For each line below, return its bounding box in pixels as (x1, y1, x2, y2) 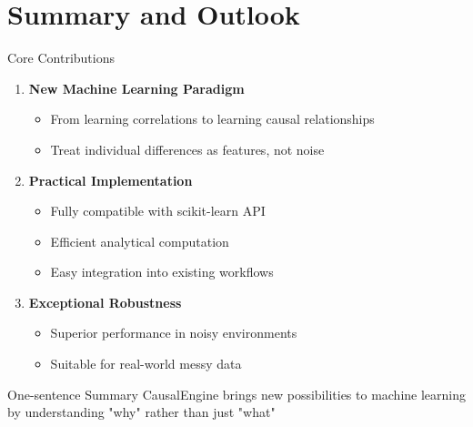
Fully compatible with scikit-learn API (50, 201, 266, 220)
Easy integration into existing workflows (50, 262, 274, 281)
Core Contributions (7, 48, 116, 67)
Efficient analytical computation (50, 231, 229, 250)
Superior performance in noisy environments (50, 323, 297, 342)
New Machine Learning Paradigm (28, 78, 245, 97)
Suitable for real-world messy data (50, 354, 242, 373)
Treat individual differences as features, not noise (50, 139, 325, 158)
